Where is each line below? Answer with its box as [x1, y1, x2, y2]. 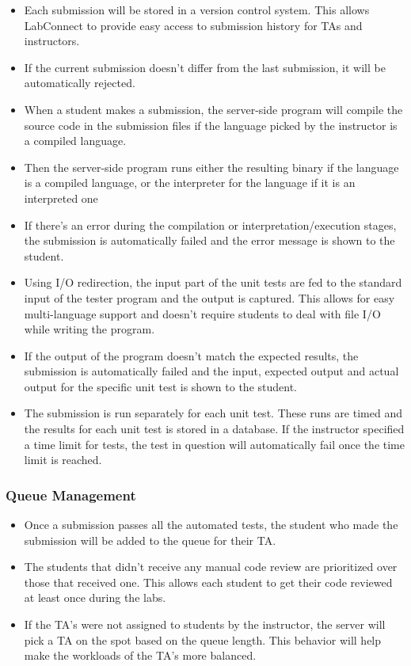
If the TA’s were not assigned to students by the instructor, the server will [24, 616, 386, 633]
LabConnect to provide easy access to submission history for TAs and [24, 17, 363, 33]
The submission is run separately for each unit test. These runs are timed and [24, 405, 402, 421]
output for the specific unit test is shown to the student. [24, 378, 297, 394]
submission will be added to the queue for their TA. [24, 531, 276, 548]
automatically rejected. [24, 74, 135, 91]
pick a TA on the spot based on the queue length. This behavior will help [24, 631, 382, 648]
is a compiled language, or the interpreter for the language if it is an [24, 174, 356, 191]
